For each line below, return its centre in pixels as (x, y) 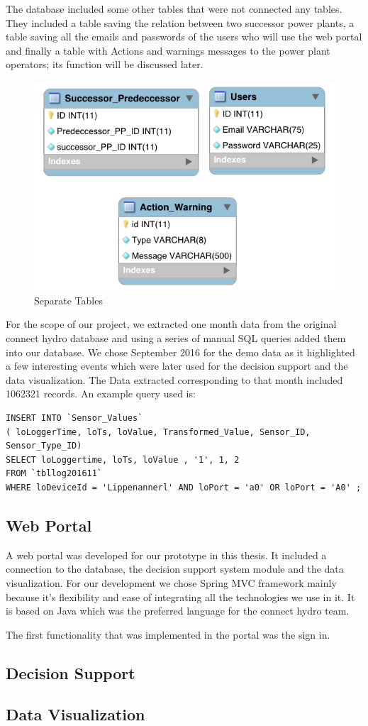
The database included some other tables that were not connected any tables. (174, 9)
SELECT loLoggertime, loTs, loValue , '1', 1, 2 (123, 460)
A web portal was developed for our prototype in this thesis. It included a (166, 555)
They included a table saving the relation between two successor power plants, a (180, 22)
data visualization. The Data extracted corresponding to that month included (174, 379)
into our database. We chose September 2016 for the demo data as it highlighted (180, 352)
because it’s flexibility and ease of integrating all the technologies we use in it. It (180, 596)
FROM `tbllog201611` (54, 474)
